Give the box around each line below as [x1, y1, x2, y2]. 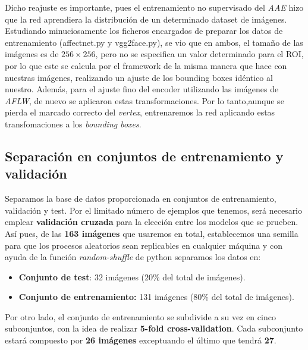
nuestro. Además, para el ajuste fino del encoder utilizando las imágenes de [5, 83, 279, 95]
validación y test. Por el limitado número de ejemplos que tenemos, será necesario [5, 204, 303, 216]
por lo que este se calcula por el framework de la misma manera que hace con [5, 59, 287, 71]
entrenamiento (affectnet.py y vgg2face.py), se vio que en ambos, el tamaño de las [5, 36, 303, 48]
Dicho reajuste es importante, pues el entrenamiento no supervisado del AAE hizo [5, 1, 304, 13]
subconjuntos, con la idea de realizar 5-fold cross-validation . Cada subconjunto [5, 322, 303, 335]
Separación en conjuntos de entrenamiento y [5, 146, 284, 165]
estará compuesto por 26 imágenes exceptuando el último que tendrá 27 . [5, 334, 276, 346]
